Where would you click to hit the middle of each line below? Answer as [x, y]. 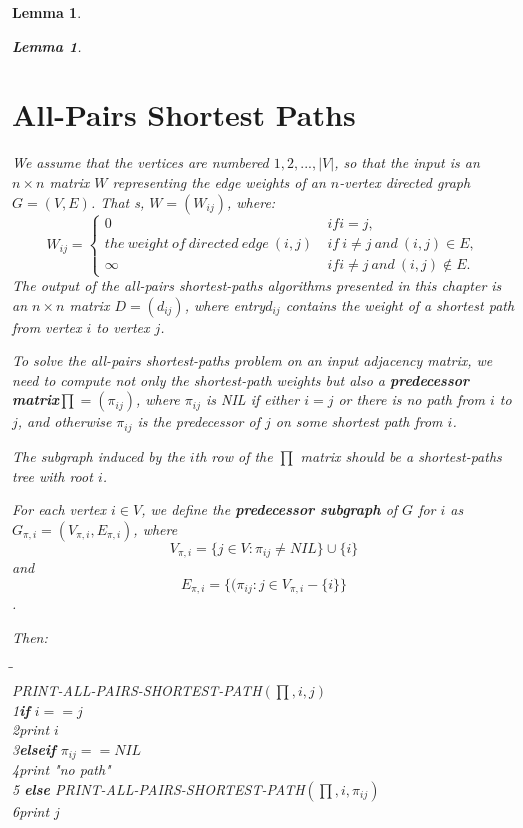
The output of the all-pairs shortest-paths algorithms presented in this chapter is [257, 285]
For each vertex [59, 509]
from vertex [47, 326]
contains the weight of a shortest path [400, 304]
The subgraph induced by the [98, 455]
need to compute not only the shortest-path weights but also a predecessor [241, 379]
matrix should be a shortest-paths [401, 455]
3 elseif [34, 748]
